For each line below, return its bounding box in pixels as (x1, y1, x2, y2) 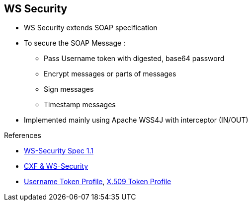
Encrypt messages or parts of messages (44, 69, 176, 78)
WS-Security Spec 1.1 (24, 146, 93, 155)
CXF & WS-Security (24, 162, 88, 171)
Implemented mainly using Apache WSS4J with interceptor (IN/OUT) (24, 116, 249, 125)
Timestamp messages (44, 100, 116, 109)
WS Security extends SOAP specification (24, 23, 158, 32)
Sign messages (44, 85, 94, 94)
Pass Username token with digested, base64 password (44, 54, 225, 63)
